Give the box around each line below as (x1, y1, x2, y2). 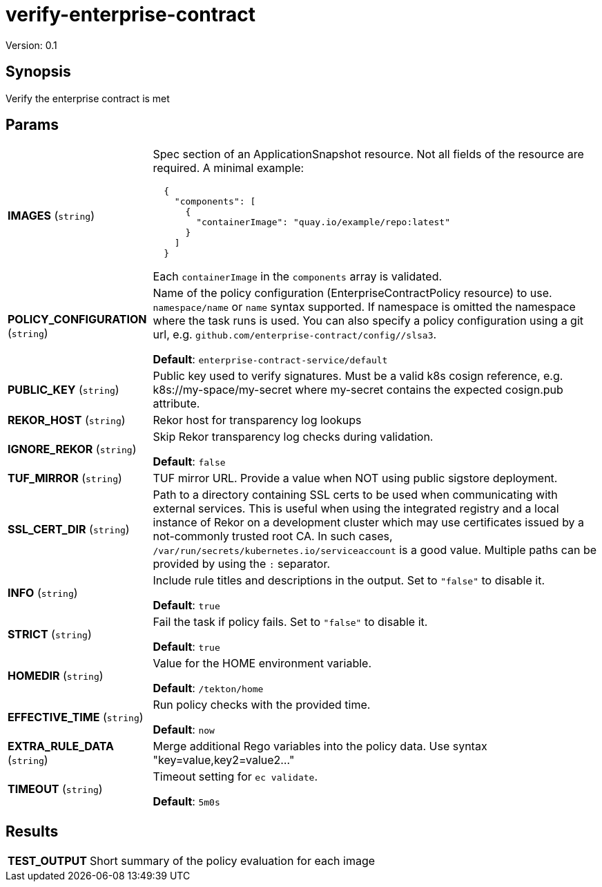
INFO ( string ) (8, 586, 78, 600)
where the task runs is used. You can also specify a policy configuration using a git (153, 314, 584, 328)
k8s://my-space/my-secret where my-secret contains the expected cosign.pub (153, 383, 563, 397)
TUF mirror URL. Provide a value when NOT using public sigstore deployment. (153, 471, 558, 486)
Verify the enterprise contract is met (6, 92, 170, 104)
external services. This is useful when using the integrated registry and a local (153, 502, 559, 516)
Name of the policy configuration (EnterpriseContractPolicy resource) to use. (153, 286, 552, 301)
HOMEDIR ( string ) (8, 669, 104, 683)
